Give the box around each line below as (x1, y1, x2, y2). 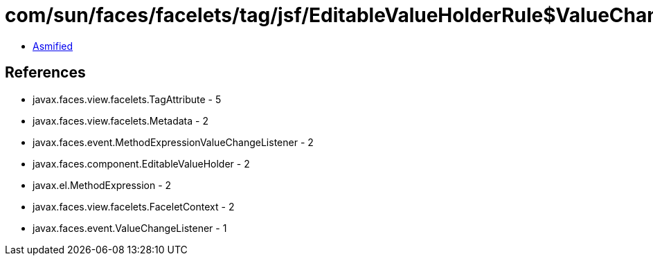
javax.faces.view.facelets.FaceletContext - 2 (33, 200, 235, 213)
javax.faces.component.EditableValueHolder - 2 (33, 157, 250, 170)
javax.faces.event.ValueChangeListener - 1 (33, 222, 227, 234)
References (5, 64, 86, 82)
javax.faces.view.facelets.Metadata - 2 (33, 114, 208, 127)
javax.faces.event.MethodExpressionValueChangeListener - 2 (33, 136, 314, 148)
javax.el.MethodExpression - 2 (33, 179, 172, 191)
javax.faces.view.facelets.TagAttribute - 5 (33, 93, 222, 105)
